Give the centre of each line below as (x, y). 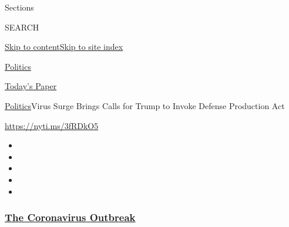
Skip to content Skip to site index (64, 47)
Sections (19, 7)
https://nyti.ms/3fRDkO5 (52, 125)
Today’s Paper (31, 86)
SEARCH (22, 27)
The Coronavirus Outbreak (70, 217)
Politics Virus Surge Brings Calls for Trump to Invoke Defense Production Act (145, 105)
